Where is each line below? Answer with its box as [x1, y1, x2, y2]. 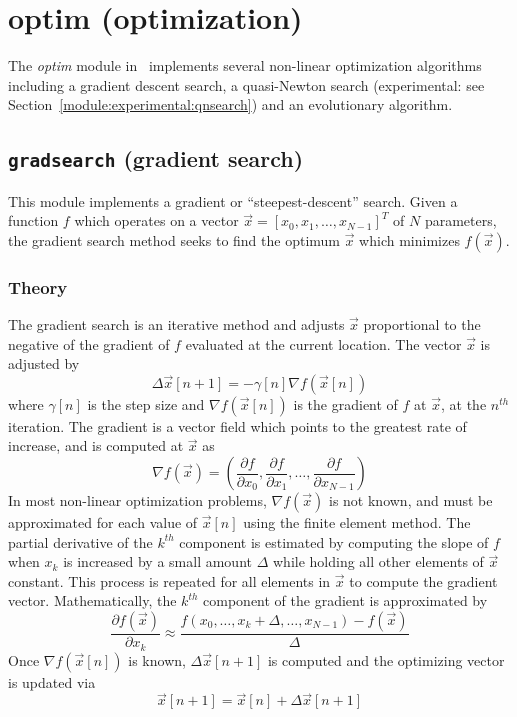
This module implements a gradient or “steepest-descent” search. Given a [8, 190, 458, 211]
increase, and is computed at [8, 435, 184, 456]
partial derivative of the [8, 531, 153, 552]
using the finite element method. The [243, 512, 471, 533]
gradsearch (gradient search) [8, 143, 304, 174]
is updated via [8, 671, 96, 692]
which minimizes [359, 229, 460, 250]
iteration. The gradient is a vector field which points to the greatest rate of [8, 415, 467, 436]
